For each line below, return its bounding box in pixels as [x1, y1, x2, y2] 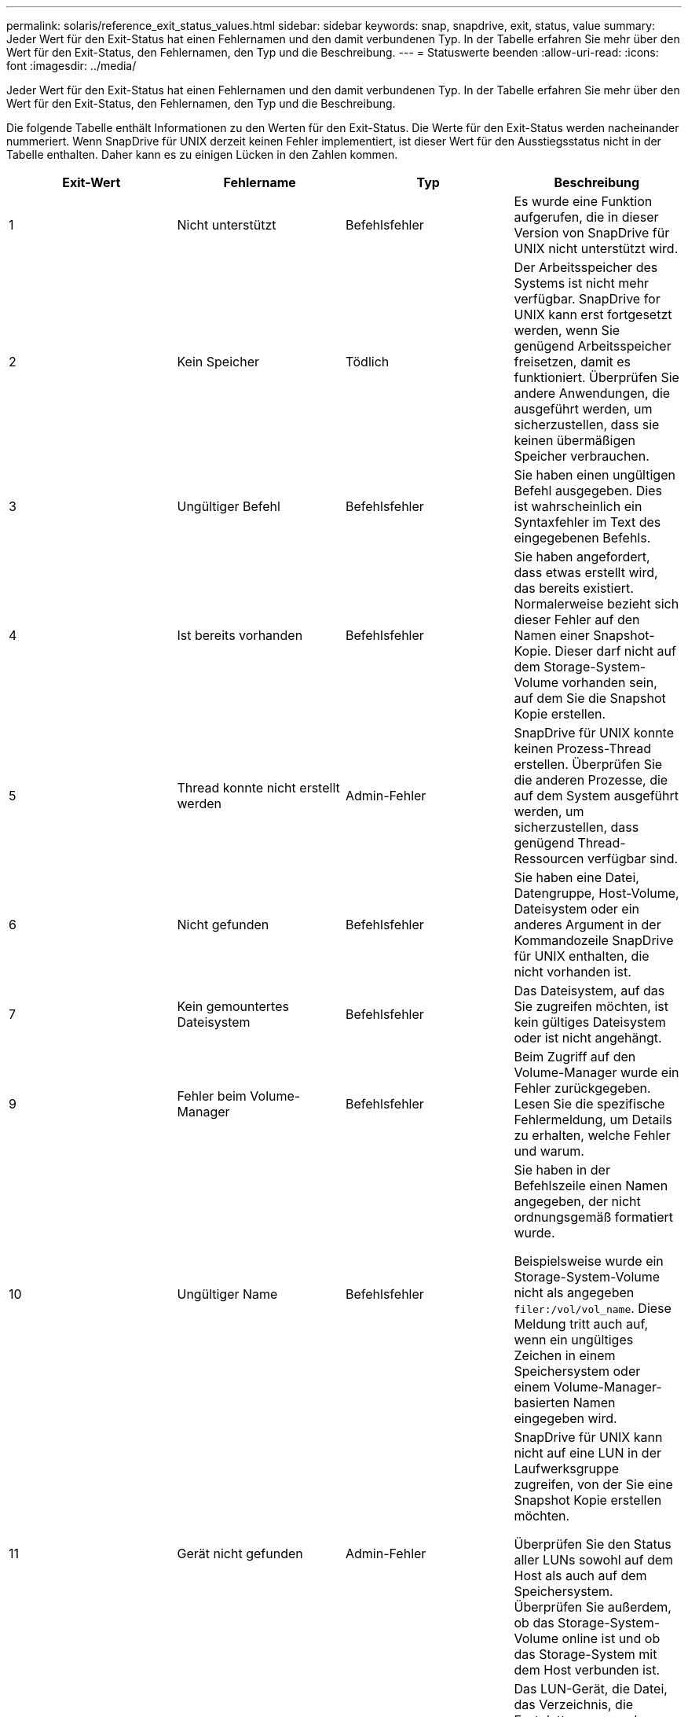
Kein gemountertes [177, 998, 289, 1014]
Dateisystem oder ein [514, 901, 640, 917]
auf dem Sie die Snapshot [514, 690, 666, 706]
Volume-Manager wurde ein [514, 1064, 679, 1080]
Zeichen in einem [514, 1347, 616, 1363]
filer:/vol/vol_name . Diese [514, 1300, 672, 1316]
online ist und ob [562, 1631, 661, 1646]
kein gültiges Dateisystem [514, 1014, 666, 1030]
